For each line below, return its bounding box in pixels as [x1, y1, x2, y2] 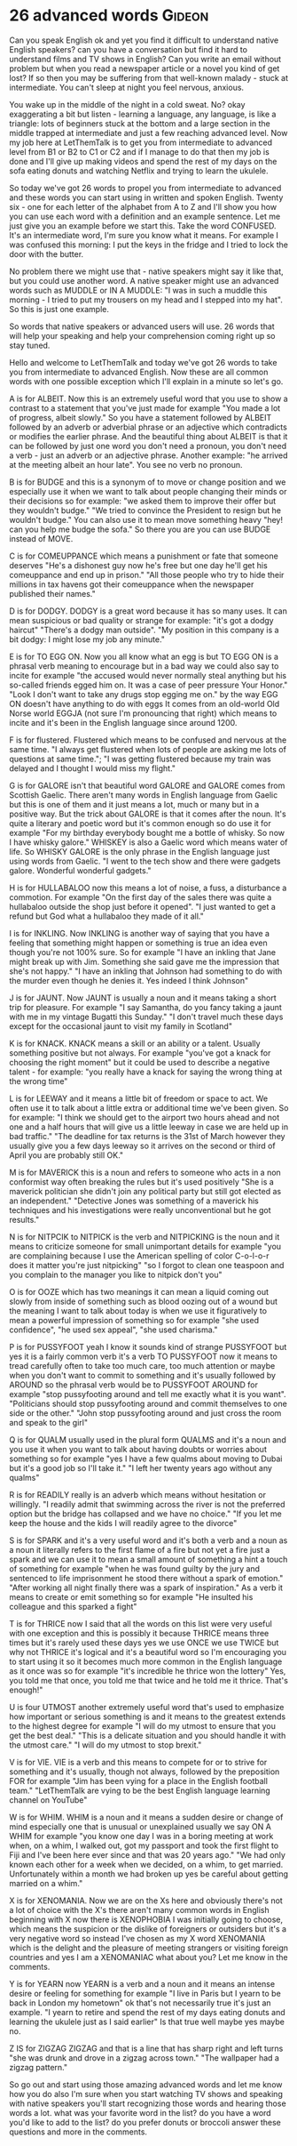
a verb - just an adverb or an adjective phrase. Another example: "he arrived [9, 450, 288, 461]
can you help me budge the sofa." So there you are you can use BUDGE [9, 524, 271, 534]
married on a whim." [9, 1877, 83, 1888]
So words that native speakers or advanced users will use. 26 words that [9, 321, 275, 332]
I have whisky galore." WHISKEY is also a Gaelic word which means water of [9, 837, 288, 848]
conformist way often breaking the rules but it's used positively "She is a [9, 1176, 275, 1187]
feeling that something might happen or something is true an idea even [9, 937, 268, 948]
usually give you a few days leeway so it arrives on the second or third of [9, 1140, 277, 1151]
